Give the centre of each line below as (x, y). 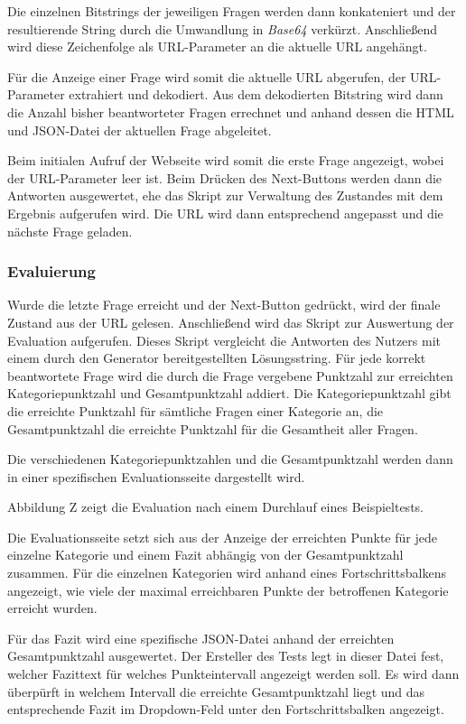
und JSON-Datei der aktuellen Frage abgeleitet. (140, 130)
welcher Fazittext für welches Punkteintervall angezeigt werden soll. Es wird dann (233, 674)
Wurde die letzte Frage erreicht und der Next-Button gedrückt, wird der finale (224, 305)
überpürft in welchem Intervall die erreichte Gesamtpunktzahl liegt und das (216, 691)
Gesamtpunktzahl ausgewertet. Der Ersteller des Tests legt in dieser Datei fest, (226, 656)
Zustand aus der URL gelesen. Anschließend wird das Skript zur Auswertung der (231, 322)
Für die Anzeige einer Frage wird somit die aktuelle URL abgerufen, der (207, 76)
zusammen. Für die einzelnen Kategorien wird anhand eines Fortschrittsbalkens (227, 573)
